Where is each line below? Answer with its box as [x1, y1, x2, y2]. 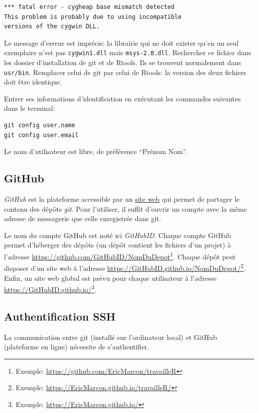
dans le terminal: [4, 103, 55, 113]
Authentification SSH [4, 308, 116, 324]
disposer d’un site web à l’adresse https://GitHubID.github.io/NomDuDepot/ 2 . [4, 261, 246, 273]
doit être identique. [4, 77, 62, 87]
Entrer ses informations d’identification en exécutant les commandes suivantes [4, 93, 241, 103]
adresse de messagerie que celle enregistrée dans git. [4, 213, 161, 224]
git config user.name [4, 122, 75, 129]
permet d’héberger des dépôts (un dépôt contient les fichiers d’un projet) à [4, 240, 231, 250]
